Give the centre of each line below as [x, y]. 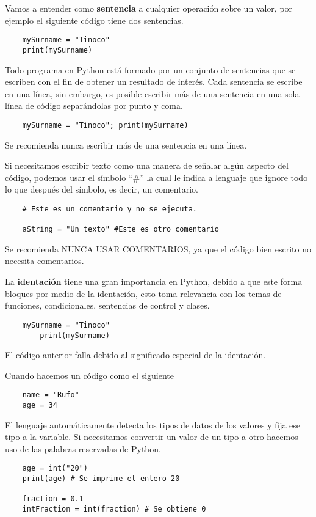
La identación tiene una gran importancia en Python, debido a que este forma [154, 281]
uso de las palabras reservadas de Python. [83, 448]
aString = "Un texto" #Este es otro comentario [120, 229]
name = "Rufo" [51, 395]
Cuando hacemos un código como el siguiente [90, 375]
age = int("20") [55, 468]
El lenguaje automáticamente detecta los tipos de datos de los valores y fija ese [153, 424]
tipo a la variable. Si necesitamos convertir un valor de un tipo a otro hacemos [152, 437]
